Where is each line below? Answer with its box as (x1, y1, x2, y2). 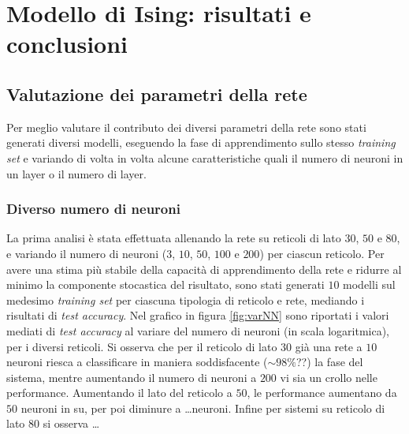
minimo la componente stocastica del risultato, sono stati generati (6, 276, 325, 293)
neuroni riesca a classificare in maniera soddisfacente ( (6, 354, 268, 370)
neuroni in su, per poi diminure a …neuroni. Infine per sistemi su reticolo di (20, 399, 385, 416)
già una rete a (295, 338, 363, 354)
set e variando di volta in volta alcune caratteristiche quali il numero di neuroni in (6, 149, 403, 166)
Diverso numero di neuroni (6, 199, 180, 219)
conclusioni (6, 28, 128, 60)
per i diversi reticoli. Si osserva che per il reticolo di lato (6, 338, 277, 354)
